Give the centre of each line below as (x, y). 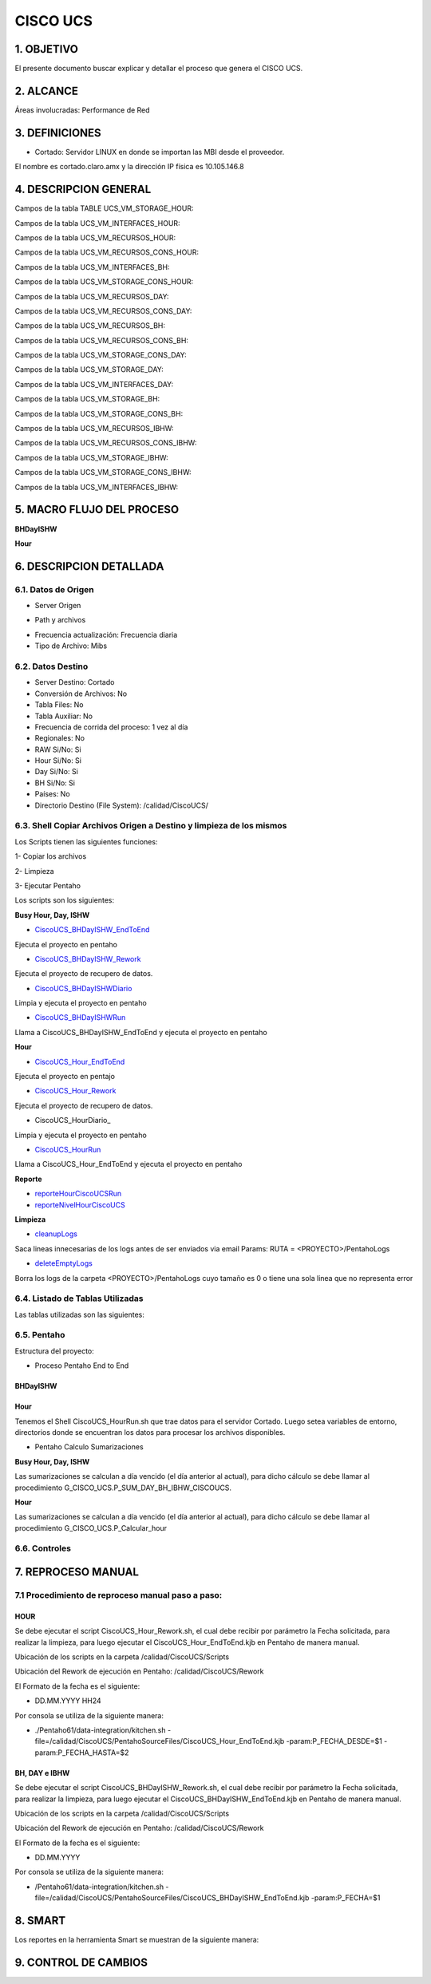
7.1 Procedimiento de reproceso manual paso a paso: (119, 1595)
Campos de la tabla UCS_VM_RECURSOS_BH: (90, 326)
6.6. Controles (43, 1548)
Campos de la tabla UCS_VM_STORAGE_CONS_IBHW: (103, 472)
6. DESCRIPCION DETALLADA (89, 566)
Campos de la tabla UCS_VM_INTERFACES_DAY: (94, 384)
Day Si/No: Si (57, 772)
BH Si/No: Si (55, 783)
